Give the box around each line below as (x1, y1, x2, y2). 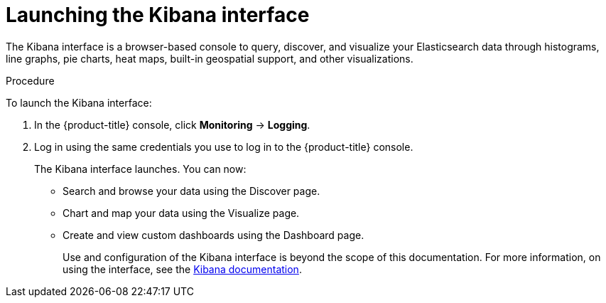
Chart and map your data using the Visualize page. (63, 206, 300, 219)
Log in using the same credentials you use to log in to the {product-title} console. (34, 140, 413, 153)
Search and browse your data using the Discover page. (63, 184, 320, 197)
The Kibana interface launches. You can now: (34, 162, 247, 175)
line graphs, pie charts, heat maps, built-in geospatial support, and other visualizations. (6, 52, 413, 65)
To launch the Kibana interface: (6, 96, 152, 109)
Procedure (6, 74, 55, 87)
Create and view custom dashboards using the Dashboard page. (63, 228, 364, 241)
